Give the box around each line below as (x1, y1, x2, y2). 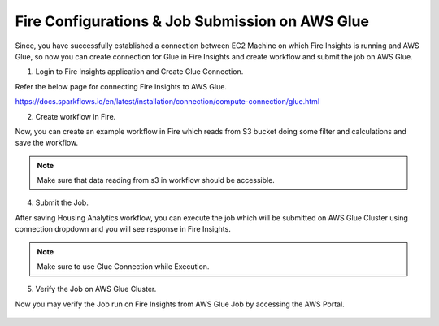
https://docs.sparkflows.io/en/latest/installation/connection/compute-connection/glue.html (15, 97, 320, 106)
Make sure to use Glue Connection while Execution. (37, 262, 210, 272)
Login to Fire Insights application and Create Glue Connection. (35, 67, 244, 76)
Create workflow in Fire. (35, 111, 116, 121)
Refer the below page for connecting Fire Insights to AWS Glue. (15, 81, 228, 91)
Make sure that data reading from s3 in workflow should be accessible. (37, 176, 276, 185)
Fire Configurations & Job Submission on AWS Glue (15, 12, 370, 30)
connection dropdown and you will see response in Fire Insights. (15, 224, 231, 234)
